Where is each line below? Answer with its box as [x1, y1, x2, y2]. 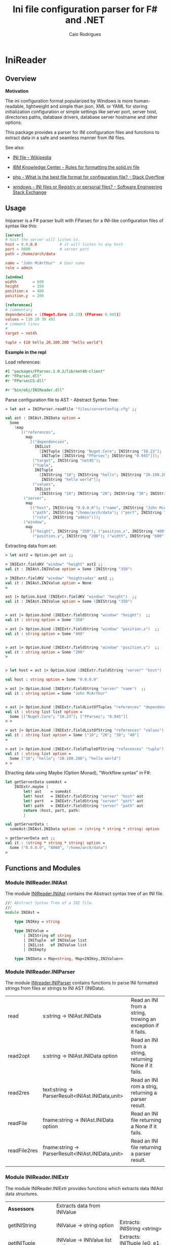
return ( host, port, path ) [23, 808, 80, 813]
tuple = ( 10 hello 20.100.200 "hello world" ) [5, 340, 103, 345]
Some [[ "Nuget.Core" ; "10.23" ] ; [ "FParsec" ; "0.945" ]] [10, 714, 128, 719]
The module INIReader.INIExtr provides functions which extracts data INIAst [5, 1185, 163, 1191]
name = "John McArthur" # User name [5, 260, 85, 266]
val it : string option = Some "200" [5, 649, 85, 654]
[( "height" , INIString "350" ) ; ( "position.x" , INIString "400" [30, 529, 166, 534]
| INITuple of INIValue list [23, 938, 87, 943]
